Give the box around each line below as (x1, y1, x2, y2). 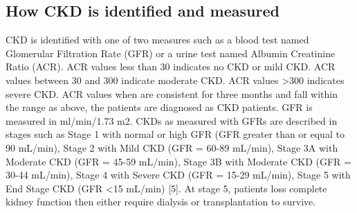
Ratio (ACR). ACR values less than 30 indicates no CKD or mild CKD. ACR (6, 59, 336, 74)
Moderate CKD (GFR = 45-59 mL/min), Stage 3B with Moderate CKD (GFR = (6, 154, 351, 168)
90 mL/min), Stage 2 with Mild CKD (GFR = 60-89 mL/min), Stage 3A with (6, 140, 338, 154)
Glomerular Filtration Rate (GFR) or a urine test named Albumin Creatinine (6, 45, 336, 60)
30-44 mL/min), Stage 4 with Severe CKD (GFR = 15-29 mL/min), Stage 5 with (6, 168, 351, 182)
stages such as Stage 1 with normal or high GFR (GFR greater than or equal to (6, 127, 345, 141)
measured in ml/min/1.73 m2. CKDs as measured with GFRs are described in (6, 113, 338, 128)
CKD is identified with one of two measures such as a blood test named (6, 32, 309, 47)
